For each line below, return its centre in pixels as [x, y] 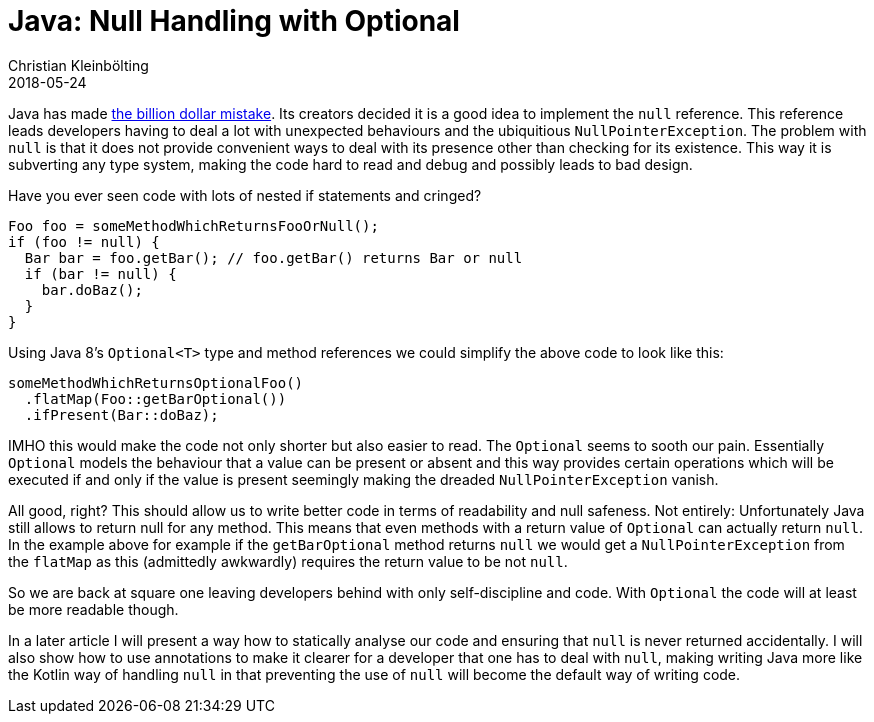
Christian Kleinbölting [78, 65]
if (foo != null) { [84, 241]
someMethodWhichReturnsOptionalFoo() [156, 382]
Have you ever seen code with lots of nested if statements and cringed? [245, 195]
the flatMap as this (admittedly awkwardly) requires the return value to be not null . [288, 561]
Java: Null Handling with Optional [234, 21]
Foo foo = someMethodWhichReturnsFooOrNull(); [193, 225]
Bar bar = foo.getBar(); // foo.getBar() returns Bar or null [273, 257]
